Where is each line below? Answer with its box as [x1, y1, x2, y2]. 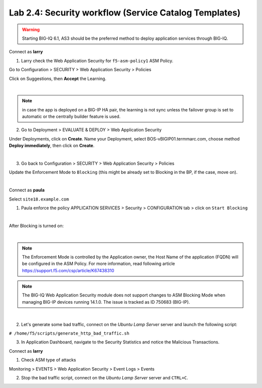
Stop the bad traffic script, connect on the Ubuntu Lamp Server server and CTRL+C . [21, 375, 189, 380]
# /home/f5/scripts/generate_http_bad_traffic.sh [9, 331, 130, 336]
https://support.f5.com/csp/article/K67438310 [22, 267, 115, 273]
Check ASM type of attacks [21, 357, 76, 363]
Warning [22, 27, 40, 32]
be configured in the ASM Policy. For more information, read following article [22, 261, 175, 266]
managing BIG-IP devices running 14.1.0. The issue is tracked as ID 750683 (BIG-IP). [22, 299, 190, 305]
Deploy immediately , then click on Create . [9, 143, 95, 149]
